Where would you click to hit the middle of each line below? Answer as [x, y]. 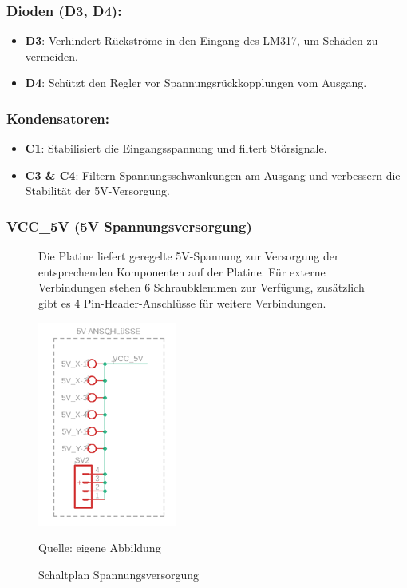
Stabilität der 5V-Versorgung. [97, 191]
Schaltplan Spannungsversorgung [119, 574]
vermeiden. [51, 56]
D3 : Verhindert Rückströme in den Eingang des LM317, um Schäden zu [202, 40]
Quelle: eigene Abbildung [100, 548]
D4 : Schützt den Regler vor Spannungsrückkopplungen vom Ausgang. [196, 83]
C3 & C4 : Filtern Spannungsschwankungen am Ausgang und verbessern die [213, 175]
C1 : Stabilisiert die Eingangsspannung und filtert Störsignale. [176, 148]
